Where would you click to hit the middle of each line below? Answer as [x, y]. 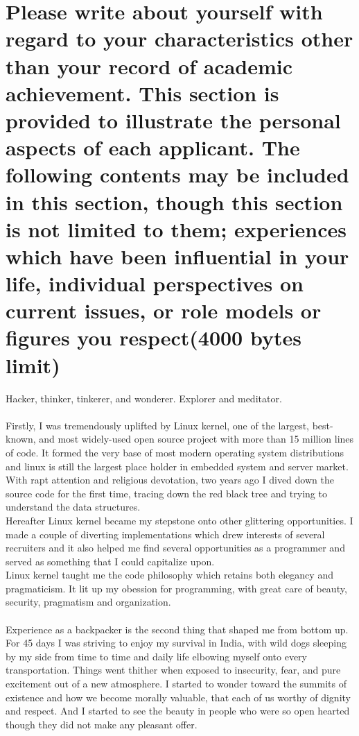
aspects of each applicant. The [153, 147]
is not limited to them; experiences [176, 229]
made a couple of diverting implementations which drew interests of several [165, 534]
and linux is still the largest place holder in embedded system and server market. [177, 466]
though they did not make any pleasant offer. [102, 724]
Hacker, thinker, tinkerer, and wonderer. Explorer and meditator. [144, 398]
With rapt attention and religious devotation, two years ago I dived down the [170, 480]
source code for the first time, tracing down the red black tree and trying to [166, 493]
